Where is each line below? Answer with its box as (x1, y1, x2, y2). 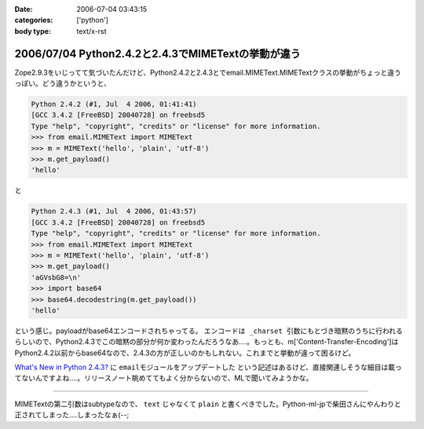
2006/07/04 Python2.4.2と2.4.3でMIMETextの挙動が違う (14, 47, 302, 60)
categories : (14, 16, 53, 25)
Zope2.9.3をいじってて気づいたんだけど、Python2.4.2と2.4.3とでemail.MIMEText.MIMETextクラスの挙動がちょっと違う (14, 68, 402, 77)
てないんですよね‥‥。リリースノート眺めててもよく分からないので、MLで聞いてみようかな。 (14, 373, 313, 383)
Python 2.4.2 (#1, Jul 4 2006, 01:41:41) (31, 100, 197, 109)
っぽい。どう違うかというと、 (14, 79, 111, 88)
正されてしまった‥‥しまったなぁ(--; (14, 410, 130, 420)
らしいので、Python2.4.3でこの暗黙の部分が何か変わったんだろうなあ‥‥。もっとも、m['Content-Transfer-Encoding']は (14, 337, 399, 346)
